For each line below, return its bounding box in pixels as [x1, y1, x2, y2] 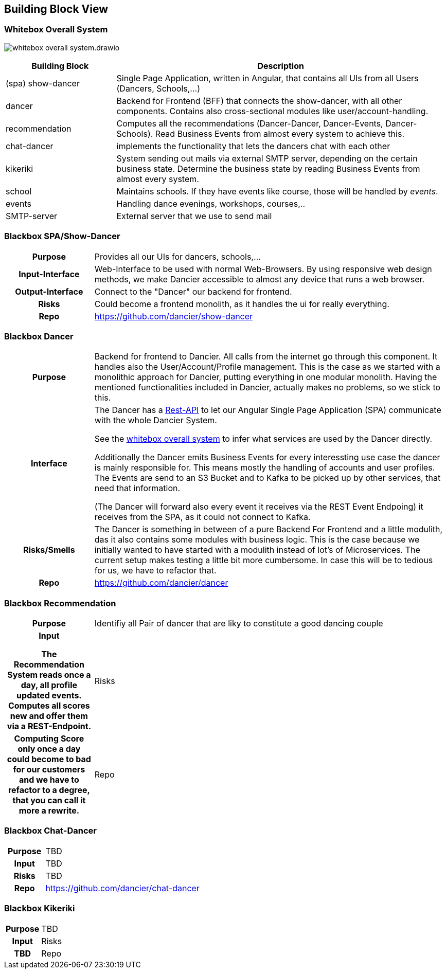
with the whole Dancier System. [94, 415, 217, 426]
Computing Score [14, 733, 84, 744]
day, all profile [21, 680, 78, 691]
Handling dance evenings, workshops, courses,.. [116, 198, 306, 209]
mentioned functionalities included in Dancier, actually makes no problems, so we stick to [94, 382, 441, 393]
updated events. [16, 690, 82, 701]
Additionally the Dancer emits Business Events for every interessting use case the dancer [94, 452, 440, 463]
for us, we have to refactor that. [94, 565, 217, 576]
